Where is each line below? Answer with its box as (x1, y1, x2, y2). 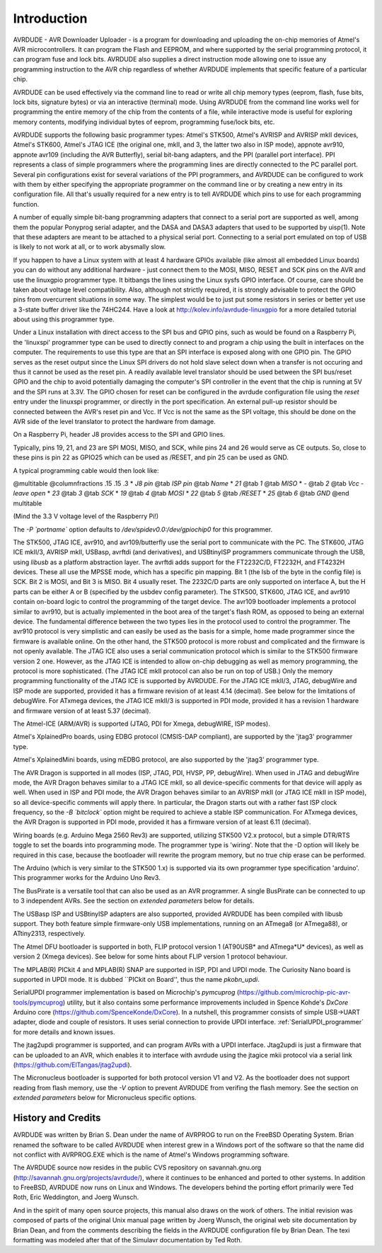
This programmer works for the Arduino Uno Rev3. (13, 874, 161, 882)
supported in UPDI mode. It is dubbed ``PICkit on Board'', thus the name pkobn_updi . (13, 975, 260, 983)
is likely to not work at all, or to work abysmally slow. (13, 243, 166, 251)
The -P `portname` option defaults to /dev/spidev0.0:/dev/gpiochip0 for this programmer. (13, 525, 272, 534)
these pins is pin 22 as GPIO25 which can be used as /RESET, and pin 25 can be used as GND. (13, 453, 289, 462)
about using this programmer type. (13, 315, 115, 324)
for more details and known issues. (13, 1027, 115, 1036)
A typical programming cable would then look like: (13, 466, 159, 474)
